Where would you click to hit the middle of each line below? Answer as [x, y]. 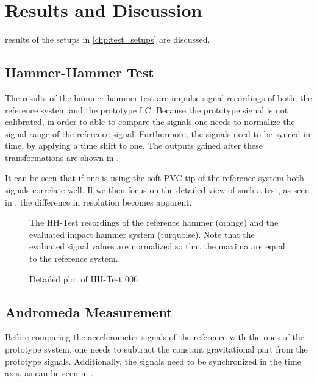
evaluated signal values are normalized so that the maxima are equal [157, 246]
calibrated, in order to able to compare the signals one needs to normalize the [150, 122]
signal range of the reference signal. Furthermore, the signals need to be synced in [158, 133]
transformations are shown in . [62, 157]
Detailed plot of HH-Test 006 [84, 278]
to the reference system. [74, 258]
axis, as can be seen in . [49, 373]
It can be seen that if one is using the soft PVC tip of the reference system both [155, 178]
